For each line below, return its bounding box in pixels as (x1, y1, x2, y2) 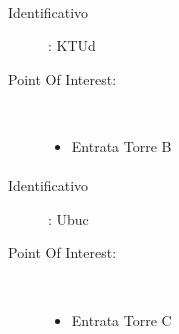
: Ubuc (48, 208, 89, 229)
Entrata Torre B (71, 135, 172, 156)
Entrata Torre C (71, 309, 172, 330)
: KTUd (48, 35, 96, 56)
